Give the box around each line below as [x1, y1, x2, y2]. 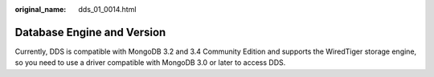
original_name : [14, 5, 67, 14]
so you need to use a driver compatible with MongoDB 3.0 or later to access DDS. [14, 58, 286, 67]
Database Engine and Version [14, 25, 166, 39]
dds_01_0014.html [78, 5, 137, 14]
